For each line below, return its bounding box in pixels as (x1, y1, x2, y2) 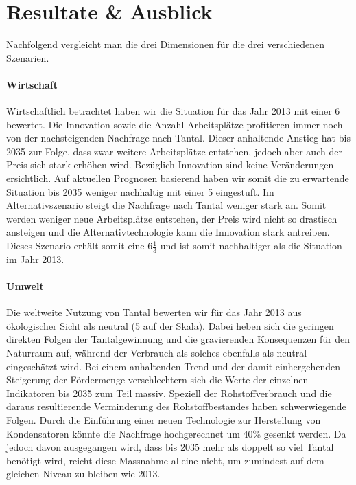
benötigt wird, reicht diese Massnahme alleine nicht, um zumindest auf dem (6, 453, 324, 467)
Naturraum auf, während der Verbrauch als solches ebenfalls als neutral (6, 346, 307, 360)
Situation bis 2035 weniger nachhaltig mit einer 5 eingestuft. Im (6, 184, 274, 199)
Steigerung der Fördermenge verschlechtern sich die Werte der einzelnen (6, 372, 309, 387)
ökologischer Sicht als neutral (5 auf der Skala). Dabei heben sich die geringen (6, 318, 334, 332)
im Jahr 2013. (6, 251, 64, 266)
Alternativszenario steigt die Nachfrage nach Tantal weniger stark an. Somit (6, 198, 327, 212)
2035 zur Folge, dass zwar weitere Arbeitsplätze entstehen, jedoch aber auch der (6, 144, 342, 158)
